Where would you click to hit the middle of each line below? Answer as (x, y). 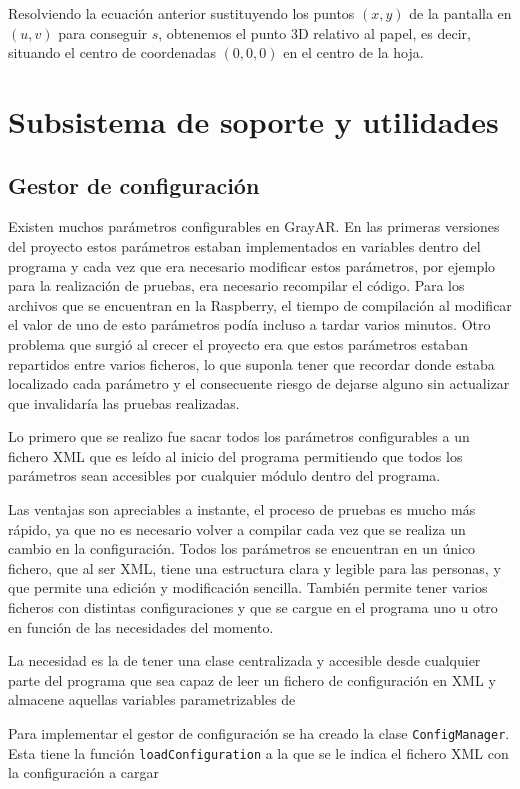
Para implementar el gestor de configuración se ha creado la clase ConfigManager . (259, 733)
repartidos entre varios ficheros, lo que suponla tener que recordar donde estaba (251, 363)
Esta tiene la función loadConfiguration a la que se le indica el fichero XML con (258, 752)
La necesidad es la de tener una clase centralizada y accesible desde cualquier (244, 660)
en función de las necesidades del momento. (141, 626)
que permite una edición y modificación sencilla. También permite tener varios (248, 587)
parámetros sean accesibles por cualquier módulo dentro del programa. (224, 475)
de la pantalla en (460, 13)
